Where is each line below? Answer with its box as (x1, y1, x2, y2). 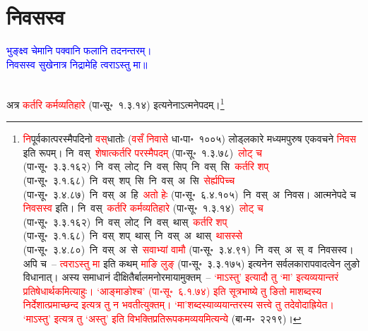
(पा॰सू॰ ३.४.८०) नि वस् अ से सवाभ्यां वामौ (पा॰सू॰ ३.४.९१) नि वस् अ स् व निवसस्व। (23, 241, 354, 256)
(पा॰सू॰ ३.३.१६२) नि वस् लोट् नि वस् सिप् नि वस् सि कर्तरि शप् (23, 159, 269, 174)
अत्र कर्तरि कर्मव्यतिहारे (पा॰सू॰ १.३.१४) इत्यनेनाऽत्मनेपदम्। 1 (6, 95, 225, 112)
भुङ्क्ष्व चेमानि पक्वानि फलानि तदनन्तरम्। (6, 43, 152, 58)
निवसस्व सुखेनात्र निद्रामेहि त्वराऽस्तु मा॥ (6, 56, 148, 71)
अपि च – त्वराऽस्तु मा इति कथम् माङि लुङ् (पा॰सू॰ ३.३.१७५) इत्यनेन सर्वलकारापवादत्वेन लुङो (23, 255, 360, 270)
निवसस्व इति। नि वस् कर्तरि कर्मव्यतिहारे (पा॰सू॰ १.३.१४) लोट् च (23, 200, 263, 215)
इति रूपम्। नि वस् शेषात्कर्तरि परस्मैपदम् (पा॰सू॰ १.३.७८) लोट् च (23, 145, 262, 160)
